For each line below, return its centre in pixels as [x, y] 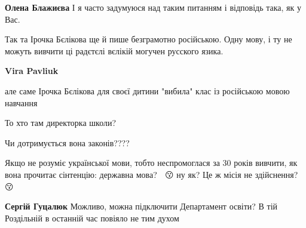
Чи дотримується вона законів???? [67, 142]
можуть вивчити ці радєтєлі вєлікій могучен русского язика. [114, 50]
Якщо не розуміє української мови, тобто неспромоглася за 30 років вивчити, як [151, 163]
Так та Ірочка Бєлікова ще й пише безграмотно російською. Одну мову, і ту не [149, 39]
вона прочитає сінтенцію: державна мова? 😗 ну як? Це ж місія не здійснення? [152, 174]
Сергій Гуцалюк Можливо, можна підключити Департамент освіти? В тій [141, 206]
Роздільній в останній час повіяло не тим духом [92, 218]
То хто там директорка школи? [61, 123]
